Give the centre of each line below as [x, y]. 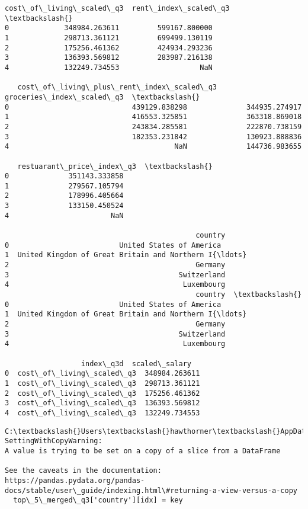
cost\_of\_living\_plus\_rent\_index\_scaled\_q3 [117, 87]
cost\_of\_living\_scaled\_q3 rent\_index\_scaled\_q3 [117, 8]
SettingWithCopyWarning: [54, 441]
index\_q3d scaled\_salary [136, 364]
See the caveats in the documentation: [83, 471]
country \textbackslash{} [249, 295]
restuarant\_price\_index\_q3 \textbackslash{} [115, 166]
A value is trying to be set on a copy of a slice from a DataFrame [143, 451]
